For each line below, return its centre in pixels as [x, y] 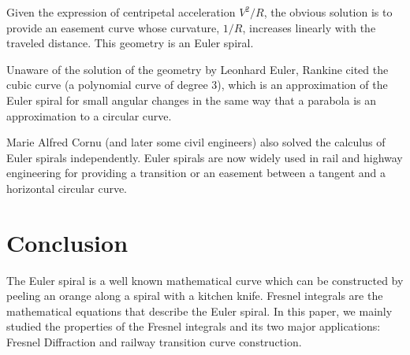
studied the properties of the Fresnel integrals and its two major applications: [194, 326]
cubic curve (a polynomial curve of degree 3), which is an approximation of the [197, 85]
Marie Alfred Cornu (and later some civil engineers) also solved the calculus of [196, 142]
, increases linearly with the [309, 27]
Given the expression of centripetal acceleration [121, 12]
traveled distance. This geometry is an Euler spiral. [130, 43]
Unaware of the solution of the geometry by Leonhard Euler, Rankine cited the [198, 69]
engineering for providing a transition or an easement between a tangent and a [196, 173]
